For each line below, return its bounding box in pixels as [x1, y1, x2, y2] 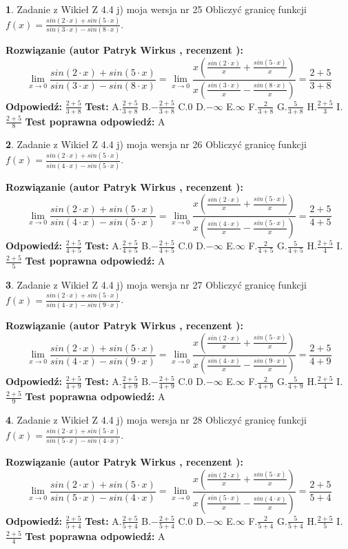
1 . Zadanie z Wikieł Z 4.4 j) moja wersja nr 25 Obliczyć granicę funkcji [6, 2, 307, 16]
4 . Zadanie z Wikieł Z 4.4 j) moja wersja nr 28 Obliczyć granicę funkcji [6, 413, 307, 427]
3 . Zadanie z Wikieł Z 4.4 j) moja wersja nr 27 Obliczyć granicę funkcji [6, 277, 307, 291]
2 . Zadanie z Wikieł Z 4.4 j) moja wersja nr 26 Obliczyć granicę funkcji [6, 137, 307, 152]
